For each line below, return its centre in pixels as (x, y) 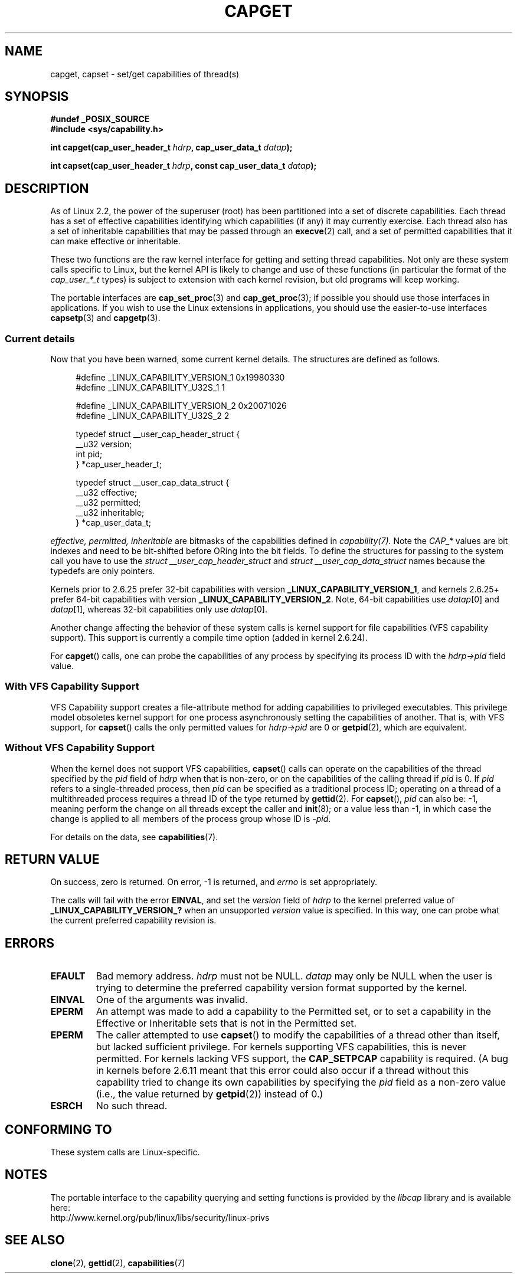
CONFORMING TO (58, 1129)
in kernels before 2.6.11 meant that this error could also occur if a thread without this (282, 1071)
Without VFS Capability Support (80, 748)
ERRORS (30, 943)
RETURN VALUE (52, 859)
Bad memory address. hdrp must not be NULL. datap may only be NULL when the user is (294, 976)
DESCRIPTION (47, 188)
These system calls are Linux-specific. (125, 1152)
